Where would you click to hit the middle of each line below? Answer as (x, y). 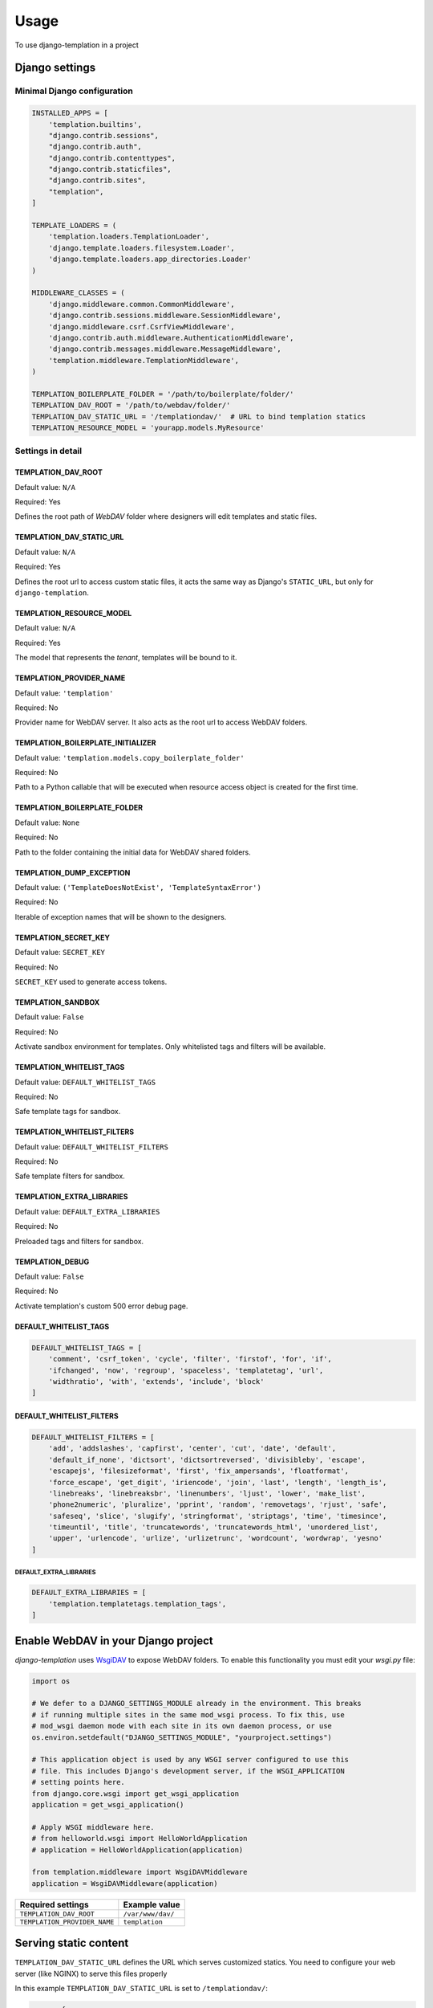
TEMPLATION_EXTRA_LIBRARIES (71, 1197)
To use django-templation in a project (77, 45)
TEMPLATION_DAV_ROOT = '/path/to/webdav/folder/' (131, 405)
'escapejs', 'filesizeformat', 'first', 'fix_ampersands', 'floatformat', (198, 1471)
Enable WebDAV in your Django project (114, 1641)
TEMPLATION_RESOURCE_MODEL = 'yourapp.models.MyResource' (148, 428)
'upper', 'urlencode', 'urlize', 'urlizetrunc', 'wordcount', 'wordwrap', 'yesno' (216, 1539)
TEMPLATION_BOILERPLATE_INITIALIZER (85, 743)
